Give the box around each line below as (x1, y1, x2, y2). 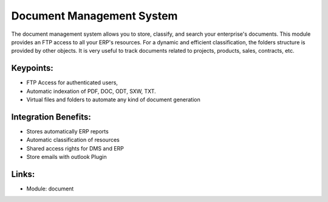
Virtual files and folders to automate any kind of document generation (26, 96, 200, 103)
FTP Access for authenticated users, (26, 79, 118, 86)
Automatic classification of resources (26, 136, 120, 144)
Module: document (26, 185, 74, 192)
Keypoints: (11, 63, 54, 73)
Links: (11, 169, 35, 179)
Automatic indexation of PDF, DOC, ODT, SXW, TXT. (26, 87, 156, 95)
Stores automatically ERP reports (26, 127, 109, 135)
